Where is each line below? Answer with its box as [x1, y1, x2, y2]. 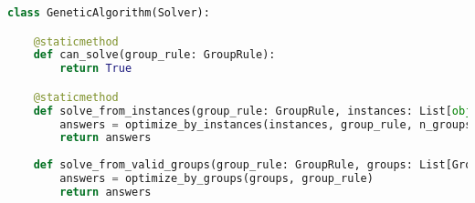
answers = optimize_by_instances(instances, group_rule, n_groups [59, 117, 472, 131]
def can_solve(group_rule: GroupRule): [33, 48, 276, 62]
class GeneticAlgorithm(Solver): [7, 6, 210, 19]
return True [59, 62, 132, 76]
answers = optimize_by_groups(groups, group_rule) [59, 172, 374, 186]
